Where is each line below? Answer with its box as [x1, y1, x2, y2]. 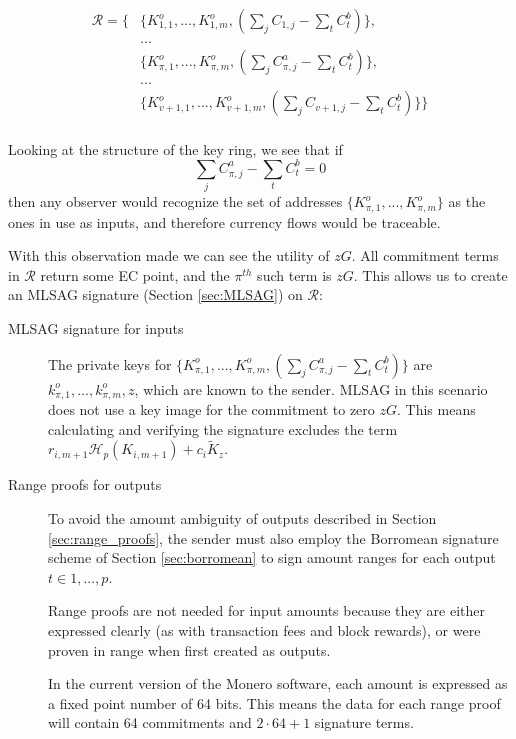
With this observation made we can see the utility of [8, 245, 330, 266]
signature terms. [314, 712, 414, 733]
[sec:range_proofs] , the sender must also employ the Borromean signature [48, 527, 499, 548]
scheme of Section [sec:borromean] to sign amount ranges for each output [48, 547, 496, 568]
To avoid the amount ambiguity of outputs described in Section [48, 508, 437, 529]
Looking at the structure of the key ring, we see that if [8, 138, 343, 159]
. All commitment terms [351, 245, 499, 266]
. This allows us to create [353, 264, 508, 285]
